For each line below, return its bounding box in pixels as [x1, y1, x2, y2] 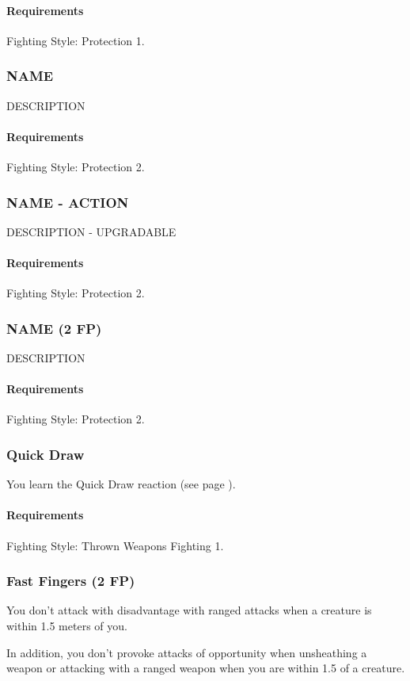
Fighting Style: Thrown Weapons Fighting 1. [6, 537, 224, 553]
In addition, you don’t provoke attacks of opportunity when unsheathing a [6, 644, 367, 660]
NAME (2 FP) [6, 318, 102, 338]
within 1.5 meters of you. [6, 618, 127, 634]
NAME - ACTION [6, 192, 129, 212]
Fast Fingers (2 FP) [6, 571, 135, 591]
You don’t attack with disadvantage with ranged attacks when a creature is [6, 602, 372, 618]
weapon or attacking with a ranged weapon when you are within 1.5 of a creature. [6, 660, 405, 676]
